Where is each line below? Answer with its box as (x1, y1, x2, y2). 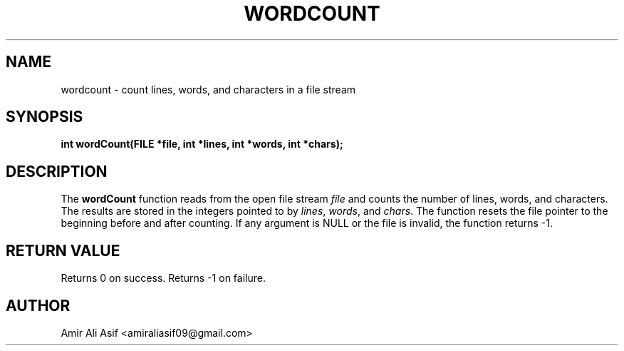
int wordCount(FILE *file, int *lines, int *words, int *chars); (61, 138, 343, 151)
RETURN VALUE (6, 241, 120, 260)
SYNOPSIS (6, 108, 83, 126)
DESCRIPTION (6, 162, 108, 180)
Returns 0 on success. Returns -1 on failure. (61, 272, 266, 285)
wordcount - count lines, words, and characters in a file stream (61, 83, 356, 96)
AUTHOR (6, 296, 71, 315)
